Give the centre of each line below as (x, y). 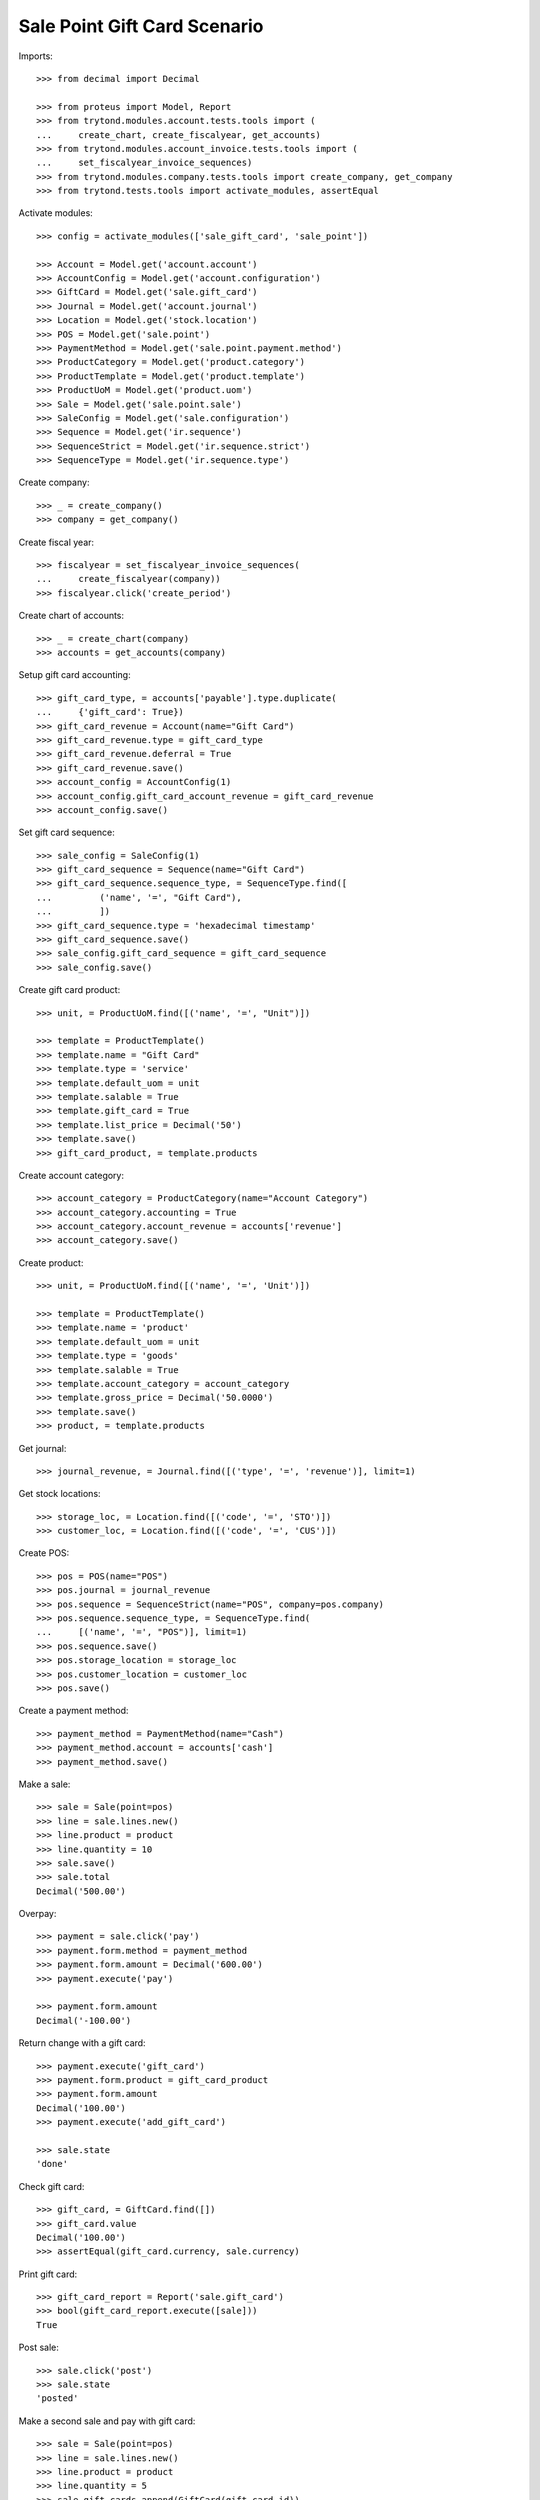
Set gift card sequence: (66, 832)
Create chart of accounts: (71, 616)
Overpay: (37, 1914)
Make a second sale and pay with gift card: (107, 2421)
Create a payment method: (73, 1711)
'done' (52, 2164)
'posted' (57, 2398)
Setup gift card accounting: (74, 675)
